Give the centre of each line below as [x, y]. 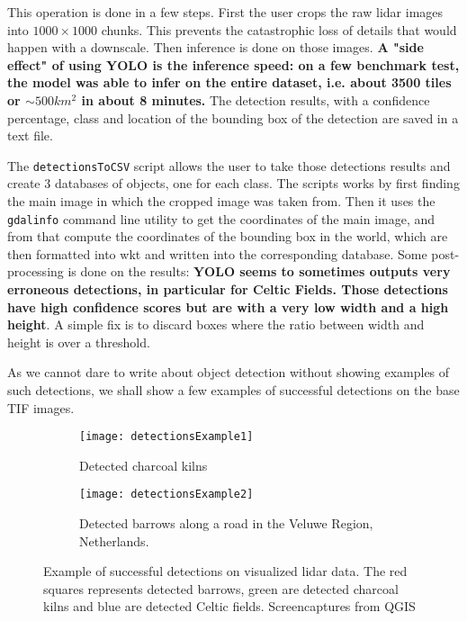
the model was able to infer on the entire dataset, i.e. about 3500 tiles [229, 82]
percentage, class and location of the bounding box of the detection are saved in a [233, 117]
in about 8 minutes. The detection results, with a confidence [256, 99]
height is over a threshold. [79, 342]
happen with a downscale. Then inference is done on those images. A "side [216, 47]
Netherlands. [114, 540]
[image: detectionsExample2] [166, 495]
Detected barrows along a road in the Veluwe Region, [226, 523]
